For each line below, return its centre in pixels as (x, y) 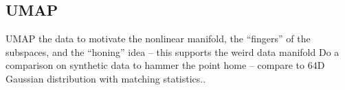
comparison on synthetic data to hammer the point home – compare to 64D (165, 65)
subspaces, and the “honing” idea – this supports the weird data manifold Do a (172, 51)
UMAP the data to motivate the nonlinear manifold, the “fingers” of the (158, 39)
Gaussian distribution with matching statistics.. (106, 78)
